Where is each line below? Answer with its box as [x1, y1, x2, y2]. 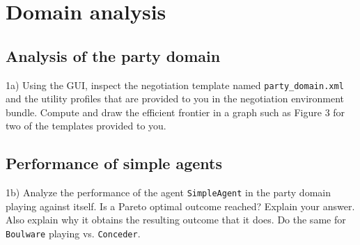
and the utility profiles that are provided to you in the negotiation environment [6, 91, 345, 106]
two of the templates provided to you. [6, 118, 166, 133]
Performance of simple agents [6, 152, 222, 174]
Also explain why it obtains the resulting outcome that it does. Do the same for [6, 212, 346, 227]
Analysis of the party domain [6, 45, 221, 66]
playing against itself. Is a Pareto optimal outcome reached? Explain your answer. [6, 198, 355, 213]
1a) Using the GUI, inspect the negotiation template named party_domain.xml [6, 77, 344, 92]
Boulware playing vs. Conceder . [6, 226, 141, 241]
